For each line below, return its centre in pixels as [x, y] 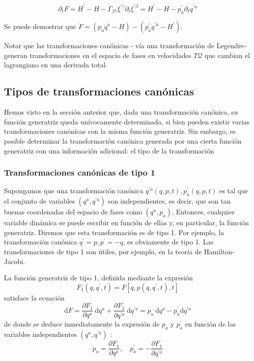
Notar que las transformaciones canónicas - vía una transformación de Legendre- [125, 45]
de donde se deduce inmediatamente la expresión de [82, 324]
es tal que [234, 191]
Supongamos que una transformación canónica [74, 191]
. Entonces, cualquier [203, 212]
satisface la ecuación [34, 297]
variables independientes [41, 334]
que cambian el [227, 55]
